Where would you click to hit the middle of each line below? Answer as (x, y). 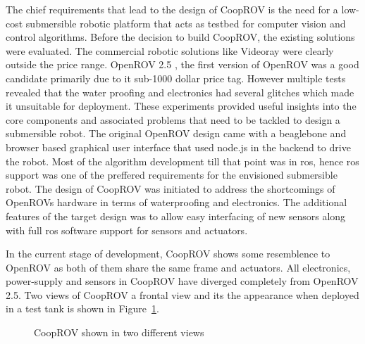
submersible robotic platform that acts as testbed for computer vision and (186, 23)
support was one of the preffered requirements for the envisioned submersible (172, 175)
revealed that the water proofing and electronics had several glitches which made (180, 92)
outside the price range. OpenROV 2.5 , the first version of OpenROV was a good (182, 64)
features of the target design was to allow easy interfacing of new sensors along (176, 216)
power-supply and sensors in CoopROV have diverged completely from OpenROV (182, 281)
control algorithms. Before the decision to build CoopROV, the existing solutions (180, 37)
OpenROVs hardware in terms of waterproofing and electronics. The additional (177, 202)
